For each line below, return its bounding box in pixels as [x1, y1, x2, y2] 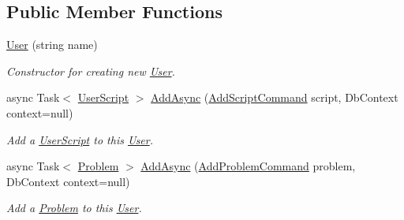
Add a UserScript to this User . [6, 131, 154, 147]
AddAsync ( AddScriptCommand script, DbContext [151, 89, 398, 106]
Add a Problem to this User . [6, 199, 142, 216]
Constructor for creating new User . [6, 62, 175, 79]
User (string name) [6, 36, 98, 53]
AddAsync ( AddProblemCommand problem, [140, 158, 356, 174]
